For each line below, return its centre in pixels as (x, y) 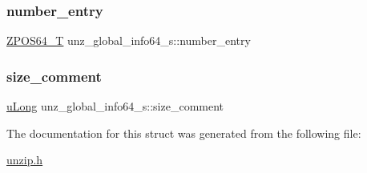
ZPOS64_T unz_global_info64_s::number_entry (129, 40)
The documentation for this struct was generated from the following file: (184, 133)
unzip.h (25, 160)
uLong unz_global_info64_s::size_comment (115, 106)
